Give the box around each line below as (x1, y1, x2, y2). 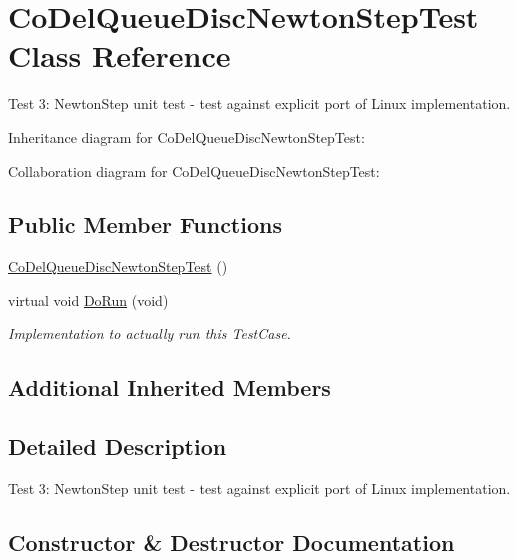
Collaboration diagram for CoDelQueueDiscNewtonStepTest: (8, 160, 380, 181)
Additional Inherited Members (8, 372, 331, 403)
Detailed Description (8, 431, 227, 462)
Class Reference (8, 35, 231, 76)
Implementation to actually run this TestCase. (8, 323, 291, 344)
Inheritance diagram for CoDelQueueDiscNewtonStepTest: (8, 126, 365, 147)
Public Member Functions (8, 209, 282, 240)
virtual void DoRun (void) (8, 289, 169, 310)
